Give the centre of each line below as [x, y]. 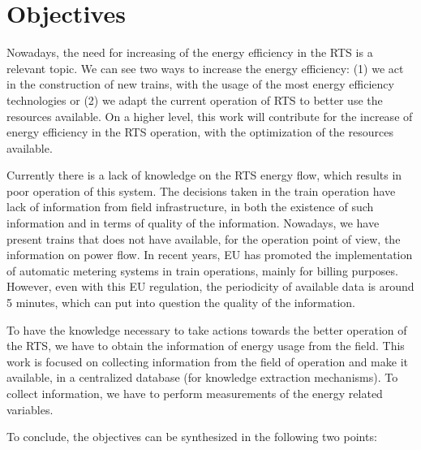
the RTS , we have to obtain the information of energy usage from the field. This [206, 346]
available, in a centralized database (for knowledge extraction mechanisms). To [202, 377]
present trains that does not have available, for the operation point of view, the [204, 238]
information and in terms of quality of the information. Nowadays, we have [193, 223]
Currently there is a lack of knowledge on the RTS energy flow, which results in [204, 175]
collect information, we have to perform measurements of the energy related [195, 393]
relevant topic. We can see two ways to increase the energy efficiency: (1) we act [205, 68]
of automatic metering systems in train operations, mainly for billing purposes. [202, 270]
